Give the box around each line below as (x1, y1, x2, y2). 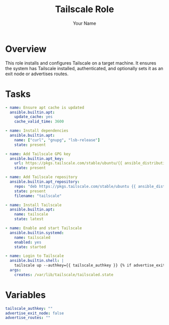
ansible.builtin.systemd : (10, 230, 64, 235)
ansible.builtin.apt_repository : (10, 179, 80, 184)
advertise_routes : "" (5, 315, 51, 320)
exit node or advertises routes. (5, 71, 69, 77)
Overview (5, 43, 47, 55)
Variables (5, 289, 46, 301)
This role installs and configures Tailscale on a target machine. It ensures (5, 60, 157, 66)
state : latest (14, 216, 44, 222)
